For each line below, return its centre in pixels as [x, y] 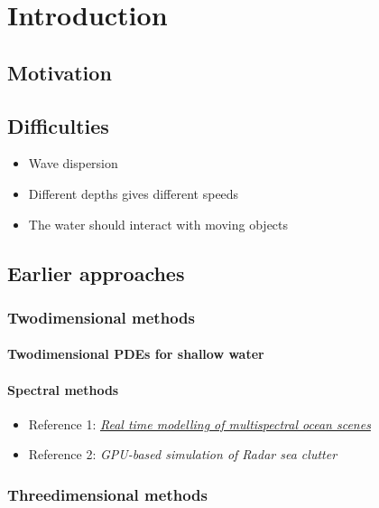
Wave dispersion [73, 163]
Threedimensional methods [107, 494]
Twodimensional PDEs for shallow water [136, 354]
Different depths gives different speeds [134, 193]
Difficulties [58, 125]
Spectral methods [63, 389]
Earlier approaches [96, 273]
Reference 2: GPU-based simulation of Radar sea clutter [183, 454]
